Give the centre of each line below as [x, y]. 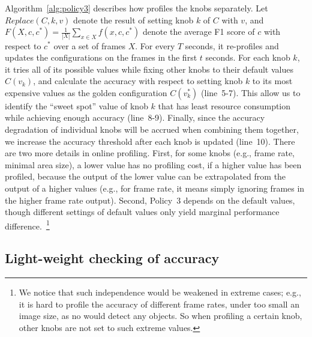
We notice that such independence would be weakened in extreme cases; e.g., [160, 292]
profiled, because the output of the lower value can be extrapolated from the [145, 176]
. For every [155, 45]
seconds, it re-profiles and [232, 45]
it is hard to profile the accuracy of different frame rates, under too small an [159, 304]
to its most [272, 81]
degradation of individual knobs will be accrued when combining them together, [152, 129]
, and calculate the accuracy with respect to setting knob [138, 81]
